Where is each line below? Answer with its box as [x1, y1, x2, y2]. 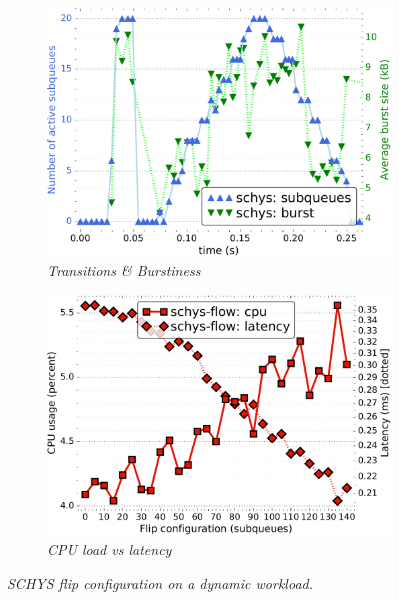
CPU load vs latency [47, 538, 172, 559]
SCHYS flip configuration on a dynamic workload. [7, 572, 313, 593]
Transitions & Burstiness [47, 260, 201, 281]
